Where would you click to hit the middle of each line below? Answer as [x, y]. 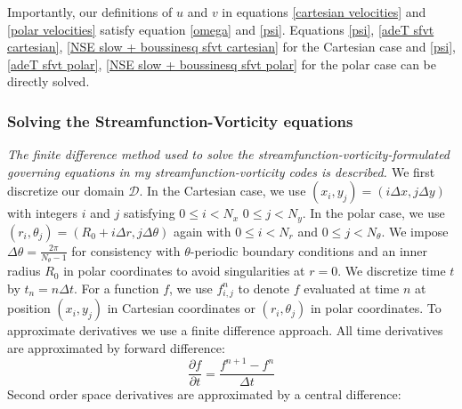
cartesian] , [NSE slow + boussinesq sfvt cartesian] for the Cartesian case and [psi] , [231, 47]
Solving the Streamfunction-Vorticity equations [180, 120]
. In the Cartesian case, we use [223, 191]
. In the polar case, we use [373, 213]
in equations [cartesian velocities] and [324, 12]
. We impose [415, 231]
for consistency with [126, 250]
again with [202, 231]
